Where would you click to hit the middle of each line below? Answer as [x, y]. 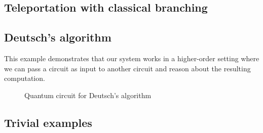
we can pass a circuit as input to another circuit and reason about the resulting [127, 68]
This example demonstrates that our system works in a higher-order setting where [132, 58]
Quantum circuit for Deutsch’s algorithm [88, 95]
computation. [25, 78]
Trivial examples [48, 122]
